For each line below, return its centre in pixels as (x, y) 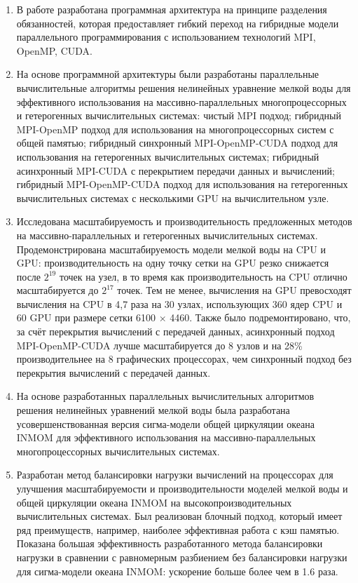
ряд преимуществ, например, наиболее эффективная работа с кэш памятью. (178, 529)
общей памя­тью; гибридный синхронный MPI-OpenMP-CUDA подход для (177, 143)
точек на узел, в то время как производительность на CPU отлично (203, 276)
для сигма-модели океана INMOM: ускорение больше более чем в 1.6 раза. (177, 571)
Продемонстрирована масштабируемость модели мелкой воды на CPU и (171, 249)
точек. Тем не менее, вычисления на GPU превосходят (234, 290)
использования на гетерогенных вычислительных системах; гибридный (168, 156)
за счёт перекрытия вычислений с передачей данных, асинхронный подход (175, 331)
